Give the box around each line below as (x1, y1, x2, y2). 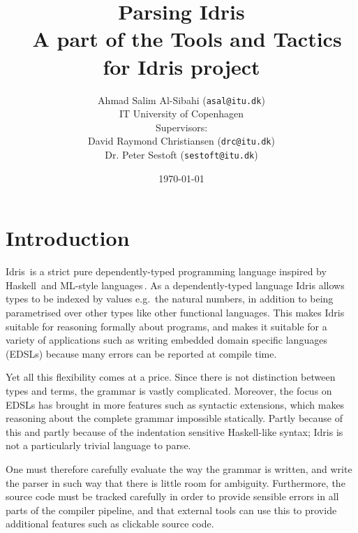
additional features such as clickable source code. (6, 516, 214, 531)
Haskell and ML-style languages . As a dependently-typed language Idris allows (6, 277, 345, 292)
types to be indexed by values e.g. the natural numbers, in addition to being (6, 291, 334, 306)
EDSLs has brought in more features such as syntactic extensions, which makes (6, 397, 345, 411)
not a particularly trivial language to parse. (6, 438, 191, 453)
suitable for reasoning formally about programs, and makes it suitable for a (6, 319, 327, 333)
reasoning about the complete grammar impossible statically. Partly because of (6, 411, 343, 425)
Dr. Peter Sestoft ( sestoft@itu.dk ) (105, 147, 258, 161)
